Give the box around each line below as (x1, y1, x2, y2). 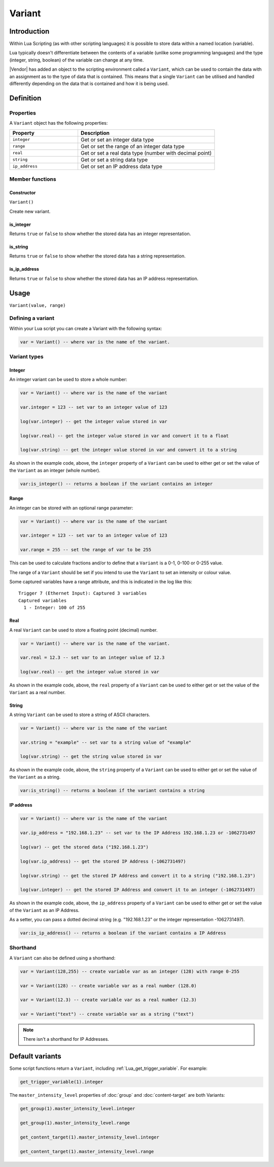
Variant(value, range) (9, 302, 66, 308)
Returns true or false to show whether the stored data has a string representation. (9, 253, 186, 259)
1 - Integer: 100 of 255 (23, 605, 86, 611)
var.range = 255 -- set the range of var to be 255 (20, 547, 152, 553)
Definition (9, 94, 42, 102)
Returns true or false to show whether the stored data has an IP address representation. (9, 275, 199, 281)
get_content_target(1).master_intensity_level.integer (20, 1134, 159, 1140)
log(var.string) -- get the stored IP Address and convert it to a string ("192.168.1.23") (20, 873, 256, 878)
